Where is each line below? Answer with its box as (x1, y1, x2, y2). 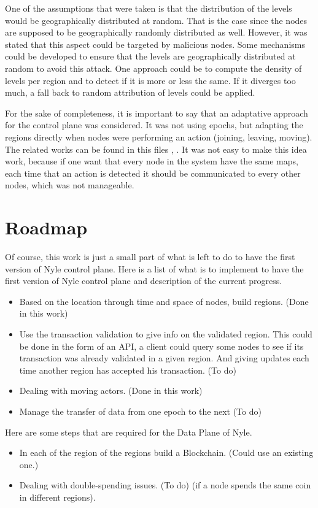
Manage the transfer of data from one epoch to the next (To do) (19, 404, 262, 417)
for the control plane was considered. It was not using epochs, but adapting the (5, 118, 303, 131)
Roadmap (5, 215, 88, 240)
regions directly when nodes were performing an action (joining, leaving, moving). (5, 130, 312, 143)
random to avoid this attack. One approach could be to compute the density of (5, 61, 302, 74)
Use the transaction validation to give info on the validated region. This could (19, 328, 312, 340)
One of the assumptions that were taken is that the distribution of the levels (5, 2, 292, 14)
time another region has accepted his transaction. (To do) (19, 363, 236, 376)
